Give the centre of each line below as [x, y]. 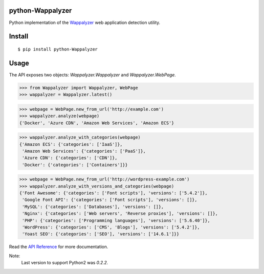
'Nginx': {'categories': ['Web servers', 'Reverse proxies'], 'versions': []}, [120, 214]
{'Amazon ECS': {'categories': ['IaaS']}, [71, 144]
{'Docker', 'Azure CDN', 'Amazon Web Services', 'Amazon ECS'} [97, 123]
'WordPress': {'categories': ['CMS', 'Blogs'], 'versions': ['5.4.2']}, [111, 227]
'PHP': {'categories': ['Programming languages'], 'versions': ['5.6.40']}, [116, 220]
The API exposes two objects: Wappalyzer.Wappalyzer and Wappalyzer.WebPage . [92, 75]
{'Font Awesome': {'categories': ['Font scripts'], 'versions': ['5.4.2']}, [113, 193]
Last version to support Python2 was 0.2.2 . [65, 263]
